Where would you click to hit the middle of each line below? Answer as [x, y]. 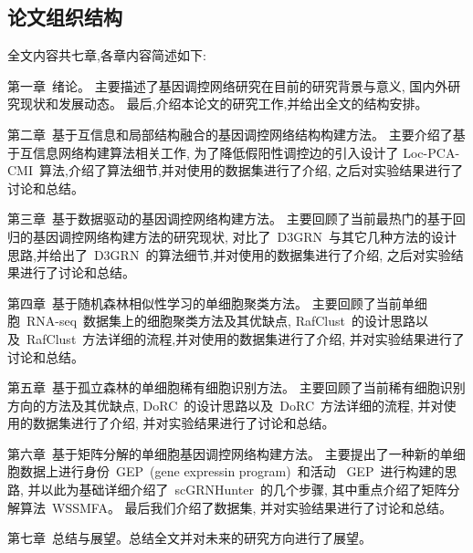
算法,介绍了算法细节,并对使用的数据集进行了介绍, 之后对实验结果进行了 [251, 170]
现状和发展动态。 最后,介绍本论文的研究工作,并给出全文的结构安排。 [224, 104]
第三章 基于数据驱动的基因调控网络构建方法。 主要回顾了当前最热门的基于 [230, 219]
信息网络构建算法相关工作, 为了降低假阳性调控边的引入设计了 [215, 152]
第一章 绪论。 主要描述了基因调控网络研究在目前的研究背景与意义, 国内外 [228, 85]
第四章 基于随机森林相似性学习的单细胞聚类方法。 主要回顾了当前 [205, 303]
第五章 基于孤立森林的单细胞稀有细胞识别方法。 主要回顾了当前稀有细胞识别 [236, 387]
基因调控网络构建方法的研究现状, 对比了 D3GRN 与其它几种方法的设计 [245, 236]
